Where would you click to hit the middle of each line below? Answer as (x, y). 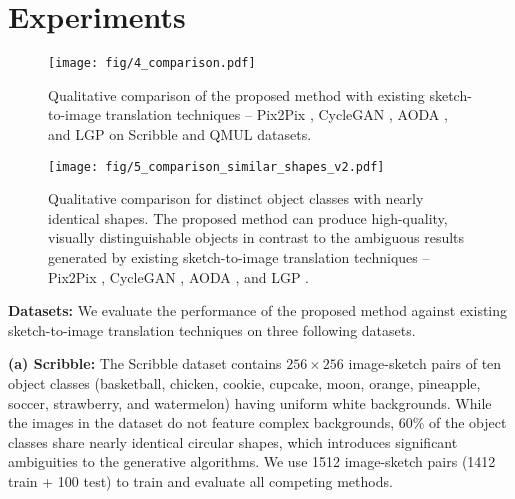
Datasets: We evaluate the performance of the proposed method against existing (258, 310)
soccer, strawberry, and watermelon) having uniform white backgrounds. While (250, 402)
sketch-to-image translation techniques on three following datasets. (212, 329)
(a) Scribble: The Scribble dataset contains (145, 363)
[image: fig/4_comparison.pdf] (152, 63)
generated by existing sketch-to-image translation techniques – (239, 257)
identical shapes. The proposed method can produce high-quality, (248, 217)
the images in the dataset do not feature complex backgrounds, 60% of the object (257, 422)
